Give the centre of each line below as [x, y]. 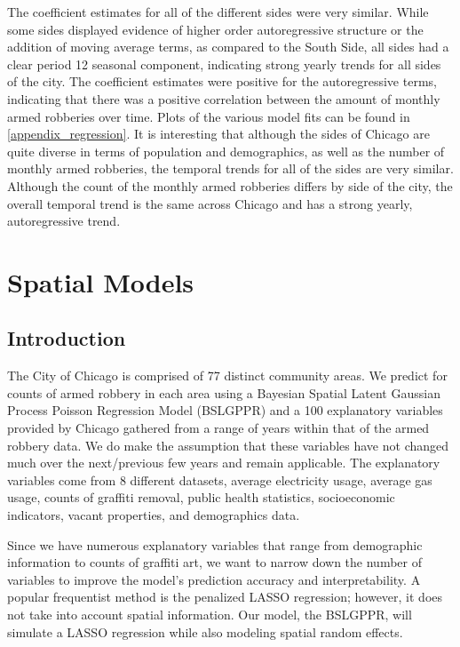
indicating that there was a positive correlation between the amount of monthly [224, 98]
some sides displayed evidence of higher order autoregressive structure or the [215, 29]
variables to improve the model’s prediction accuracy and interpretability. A [214, 579]
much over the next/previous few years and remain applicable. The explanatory [224, 463]
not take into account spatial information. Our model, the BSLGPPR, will [210, 615]
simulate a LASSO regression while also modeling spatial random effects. [205, 631]
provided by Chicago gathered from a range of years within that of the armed [218, 428]
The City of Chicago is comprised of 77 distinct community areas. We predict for [227, 375]
